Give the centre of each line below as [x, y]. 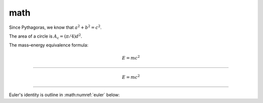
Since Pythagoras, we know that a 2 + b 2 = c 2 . [55, 27]
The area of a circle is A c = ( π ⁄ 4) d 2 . [46, 36]
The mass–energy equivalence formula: [49, 45]
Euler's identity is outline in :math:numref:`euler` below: [65, 95]
